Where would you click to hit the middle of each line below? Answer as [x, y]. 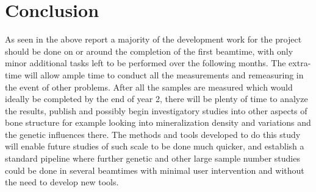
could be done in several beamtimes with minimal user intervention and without [155, 170]
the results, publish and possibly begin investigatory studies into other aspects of [156, 110]
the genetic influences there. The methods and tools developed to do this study [153, 134]
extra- [300, 63]
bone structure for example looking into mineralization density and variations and [158, 122]
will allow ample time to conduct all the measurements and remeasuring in [164, 74]
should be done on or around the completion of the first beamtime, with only [149, 51]
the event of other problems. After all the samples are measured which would [149, 87]
